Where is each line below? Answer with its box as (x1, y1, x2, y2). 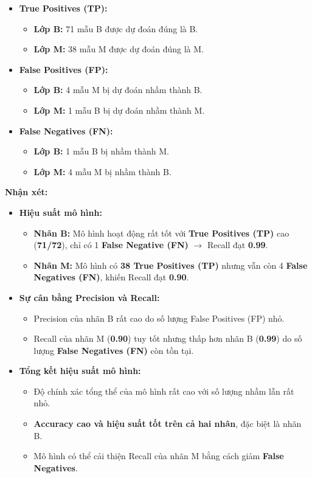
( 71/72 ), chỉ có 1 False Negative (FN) (33, 238, 189, 251)
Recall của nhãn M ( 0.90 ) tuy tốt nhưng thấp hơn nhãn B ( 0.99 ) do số (33, 332, 302, 345)
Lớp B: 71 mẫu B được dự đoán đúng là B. (33, 22, 198, 35)
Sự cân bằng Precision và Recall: (19, 291, 160, 303)
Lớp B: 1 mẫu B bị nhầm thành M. (33, 145, 169, 158)
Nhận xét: (5, 185, 48, 198)
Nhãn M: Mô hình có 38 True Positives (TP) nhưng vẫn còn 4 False (33, 258, 308, 271)
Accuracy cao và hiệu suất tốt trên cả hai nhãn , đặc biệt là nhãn (33, 417, 302, 430)
